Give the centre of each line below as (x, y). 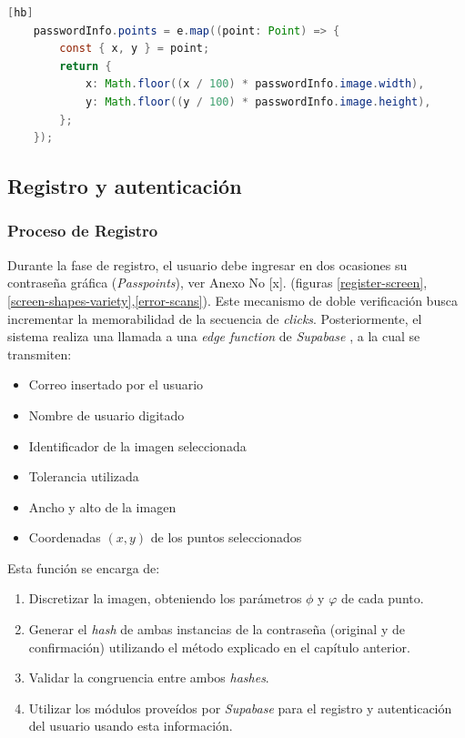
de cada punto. (382, 598)
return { (86, 66)
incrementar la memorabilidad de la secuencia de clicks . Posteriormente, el (215, 318)
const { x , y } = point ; (135, 49)
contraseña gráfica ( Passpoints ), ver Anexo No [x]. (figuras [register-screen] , (217, 283)
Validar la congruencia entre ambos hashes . (149, 677)
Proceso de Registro (83, 231)
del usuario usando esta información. (131, 726)
